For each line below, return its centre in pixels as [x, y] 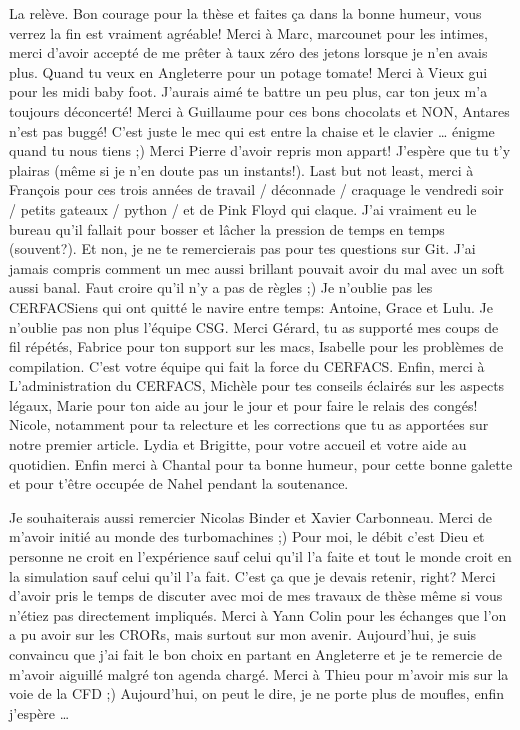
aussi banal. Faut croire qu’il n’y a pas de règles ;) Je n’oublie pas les [221, 287]
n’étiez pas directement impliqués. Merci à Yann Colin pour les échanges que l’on [258, 614]
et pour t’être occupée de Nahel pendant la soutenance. [179, 483]
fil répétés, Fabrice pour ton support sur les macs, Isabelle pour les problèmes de [256, 346]
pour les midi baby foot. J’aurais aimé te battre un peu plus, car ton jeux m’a [248, 91]
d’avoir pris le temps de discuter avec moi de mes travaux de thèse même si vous [256, 595]
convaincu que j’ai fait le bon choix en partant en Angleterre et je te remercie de [255, 654]
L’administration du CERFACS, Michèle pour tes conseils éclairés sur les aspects [257, 385]
